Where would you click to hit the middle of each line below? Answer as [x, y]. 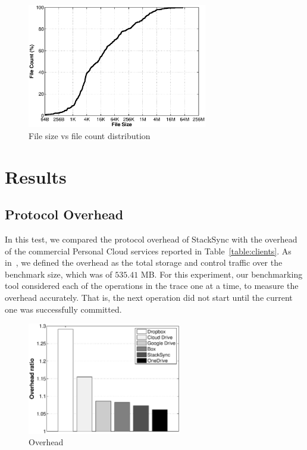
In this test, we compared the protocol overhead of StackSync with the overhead [151, 239]
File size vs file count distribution [90, 135]
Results [36, 176]
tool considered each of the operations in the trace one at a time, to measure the [152, 286]
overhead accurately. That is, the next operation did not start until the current [149, 297]
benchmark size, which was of [59, 274]
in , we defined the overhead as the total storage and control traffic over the [144, 262]
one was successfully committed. [63, 309]
